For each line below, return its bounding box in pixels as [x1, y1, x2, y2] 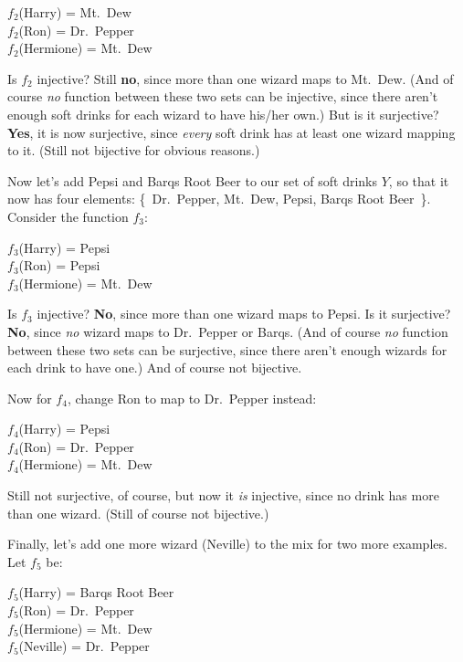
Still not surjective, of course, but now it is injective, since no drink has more [7, 486, 439, 505]
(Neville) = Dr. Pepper [18, 636, 150, 656]
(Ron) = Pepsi [18, 256, 100, 275]
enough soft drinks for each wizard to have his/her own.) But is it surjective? [7, 104, 439, 123]
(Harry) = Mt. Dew [18, 3, 132, 21]
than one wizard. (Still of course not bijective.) [7, 503, 269, 522]
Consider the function [7, 206, 129, 226]
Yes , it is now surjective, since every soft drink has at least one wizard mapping [7, 122, 456, 142]
